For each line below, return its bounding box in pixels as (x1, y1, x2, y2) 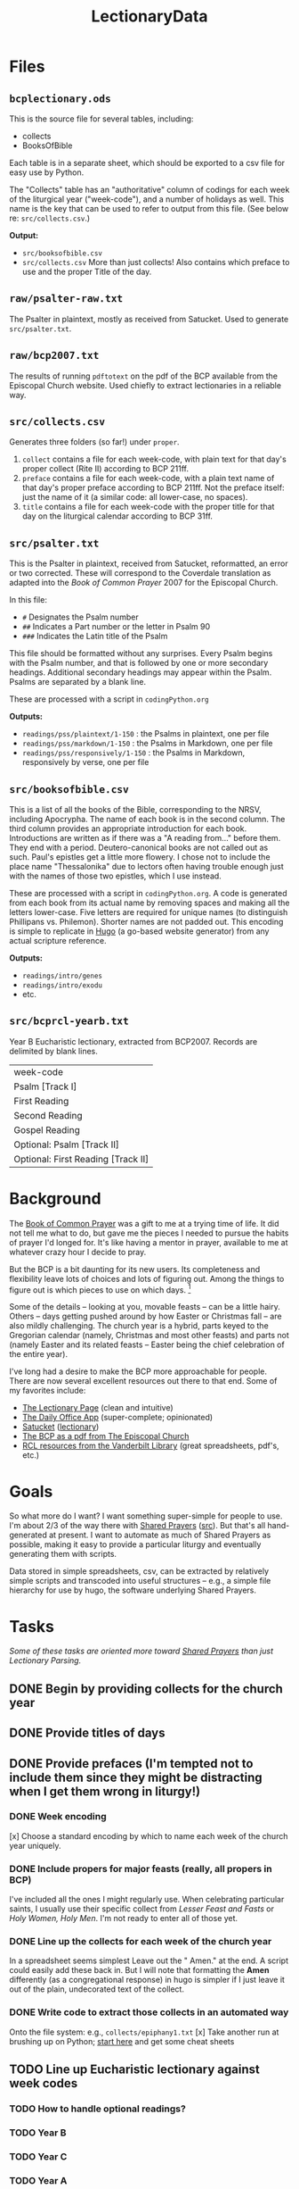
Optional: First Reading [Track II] (13, 1153, 149, 1165)
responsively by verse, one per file (21, 757, 149, 768)
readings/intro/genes (21, 971, 102, 981)
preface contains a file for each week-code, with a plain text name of (21, 473, 275, 484)
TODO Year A (9, 2174, 68, 2186)
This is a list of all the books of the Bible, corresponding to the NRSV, (9, 804, 262, 815)
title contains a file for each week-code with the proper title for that (21, 502, 275, 512)
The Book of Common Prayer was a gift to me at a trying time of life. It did (9, 1218, 279, 1228)
